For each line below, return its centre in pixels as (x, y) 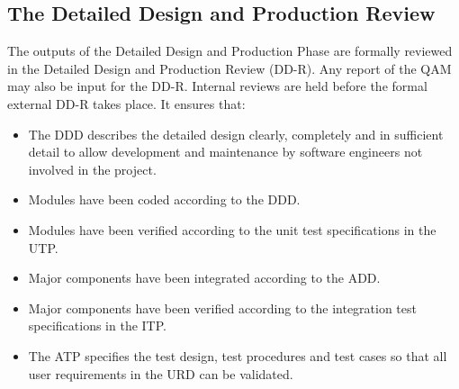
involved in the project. (92, 169)
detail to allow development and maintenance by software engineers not (225, 152)
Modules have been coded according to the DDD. (164, 199)
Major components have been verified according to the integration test (222, 308)
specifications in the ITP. (97, 326)
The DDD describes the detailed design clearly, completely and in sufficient (236, 134)
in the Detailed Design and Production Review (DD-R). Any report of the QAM (229, 68)
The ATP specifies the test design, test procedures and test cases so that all (238, 355)
